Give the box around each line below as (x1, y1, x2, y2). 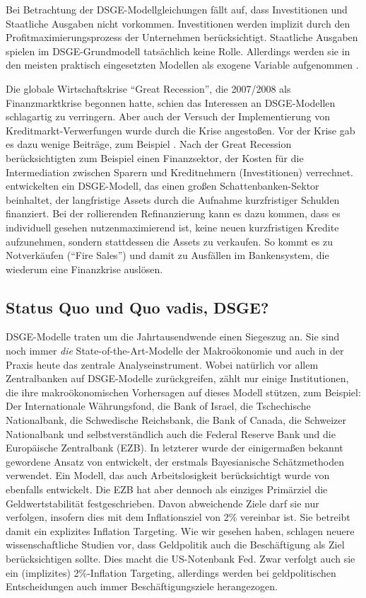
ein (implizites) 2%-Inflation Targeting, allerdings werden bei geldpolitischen (6, 565, 336, 580)
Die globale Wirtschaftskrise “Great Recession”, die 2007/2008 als (6, 81, 291, 96)
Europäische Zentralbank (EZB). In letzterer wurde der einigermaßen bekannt (6, 440, 343, 455)
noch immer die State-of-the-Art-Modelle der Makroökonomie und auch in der (6, 343, 344, 358)
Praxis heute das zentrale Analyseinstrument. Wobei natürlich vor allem (6, 357, 319, 372)
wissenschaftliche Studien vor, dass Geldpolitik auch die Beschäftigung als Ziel (6, 537, 345, 552)
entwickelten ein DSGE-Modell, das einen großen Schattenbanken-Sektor (6, 178, 319, 193)
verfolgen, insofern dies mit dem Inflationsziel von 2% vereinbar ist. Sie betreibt (6, 510, 350, 524)
